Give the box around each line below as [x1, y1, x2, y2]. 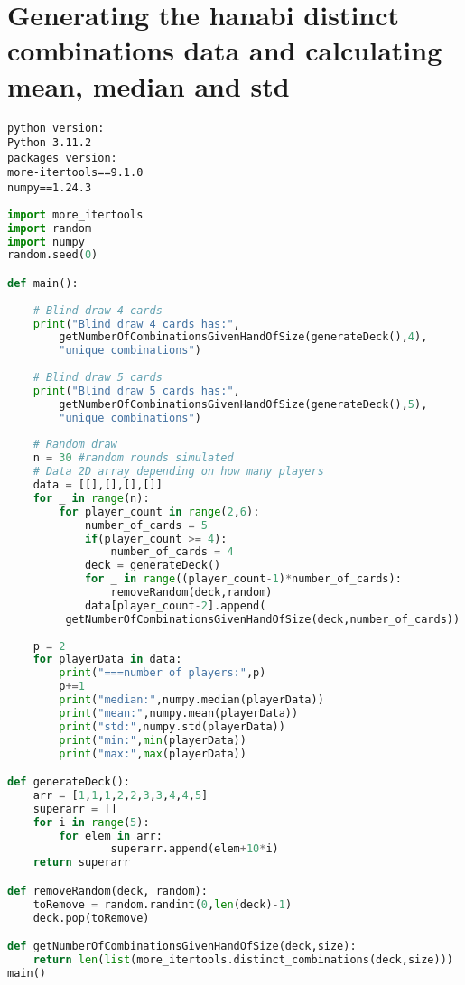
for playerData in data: [33, 653, 182, 666]
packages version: [7, 151, 117, 164]
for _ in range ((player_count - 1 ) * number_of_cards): [84, 572, 402, 586]
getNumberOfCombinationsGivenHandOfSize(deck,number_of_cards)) [65, 612, 460, 626]
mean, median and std [7, 67, 290, 104]
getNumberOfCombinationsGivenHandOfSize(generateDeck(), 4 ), [59, 330, 428, 344]
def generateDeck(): [7, 776, 131, 789]
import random [7, 221, 92, 235]
